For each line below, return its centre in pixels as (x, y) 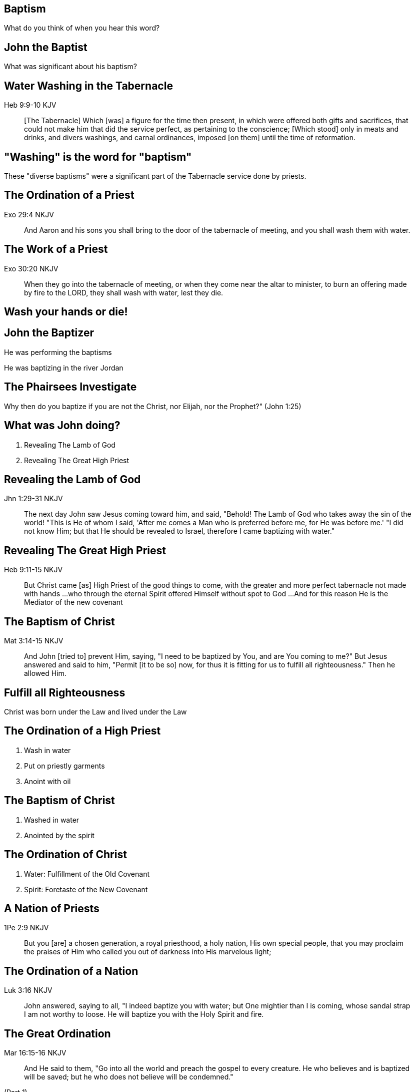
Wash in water (47, 750)
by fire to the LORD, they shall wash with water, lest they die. (124, 292)
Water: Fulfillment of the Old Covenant (87, 874)
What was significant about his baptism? (71, 67)
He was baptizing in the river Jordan (64, 368)
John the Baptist (46, 47)
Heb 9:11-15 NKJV (33, 570)
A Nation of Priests (52, 908)
